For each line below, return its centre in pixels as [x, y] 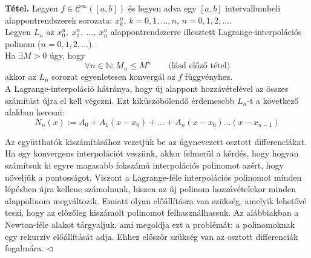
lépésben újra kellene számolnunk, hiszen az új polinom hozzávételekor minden [150, 189]
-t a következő [273, 100]
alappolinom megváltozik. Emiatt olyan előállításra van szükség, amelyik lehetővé [156, 200]
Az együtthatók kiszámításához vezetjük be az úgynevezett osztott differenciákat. [156, 141]
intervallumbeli [253, 8]
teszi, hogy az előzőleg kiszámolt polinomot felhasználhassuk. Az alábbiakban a [152, 212]
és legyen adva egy [162, 8]
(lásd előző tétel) [199, 66]
